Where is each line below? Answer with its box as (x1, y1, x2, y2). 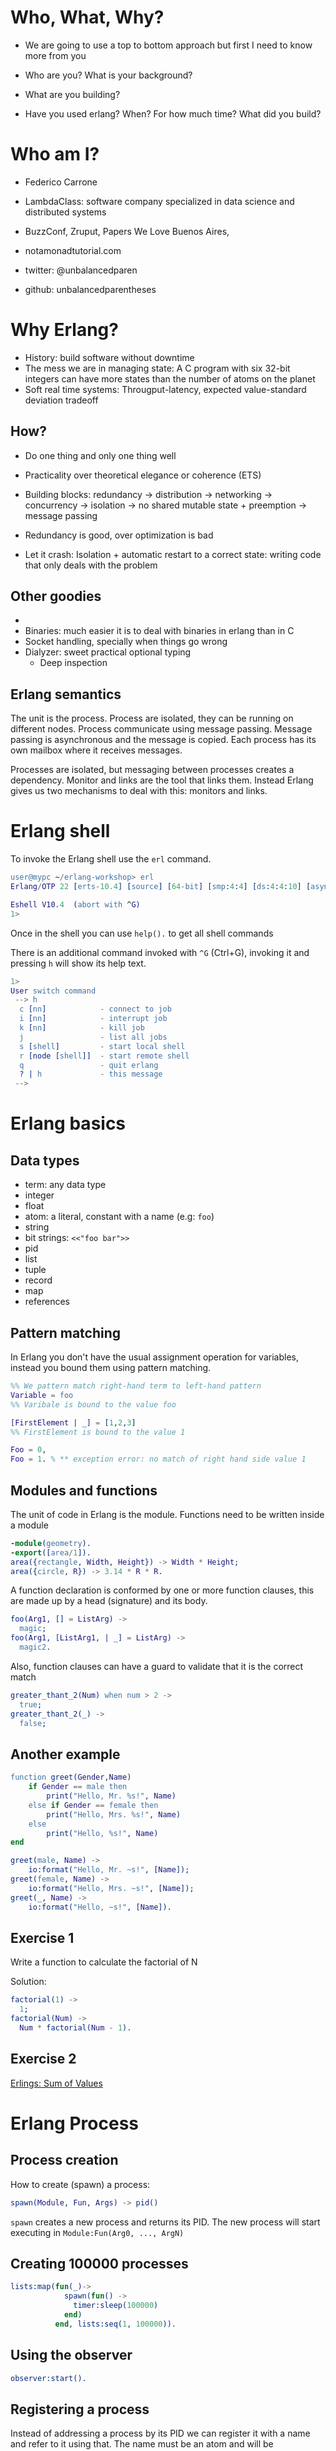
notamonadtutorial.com (24, 244, 122, 256)
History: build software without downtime (24, 351, 195, 363)
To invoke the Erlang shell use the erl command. (10, 853, 212, 865)
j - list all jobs (19, 1032, 168, 1042)
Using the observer (10, 2347, 133, 2364)
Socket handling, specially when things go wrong (24, 636, 228, 648)
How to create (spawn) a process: (10, 2178, 151, 2190)
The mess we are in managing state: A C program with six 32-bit (24, 362, 291, 374)
